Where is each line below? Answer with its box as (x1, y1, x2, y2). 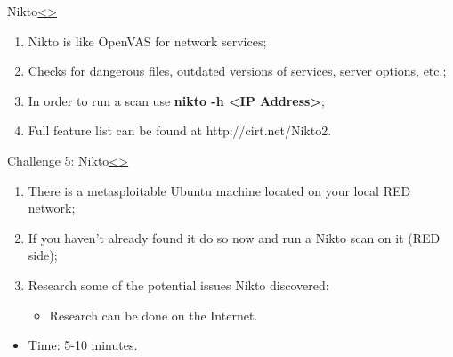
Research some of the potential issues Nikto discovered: (28, 275, 329, 294)
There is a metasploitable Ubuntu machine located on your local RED (28, 181, 411, 199)
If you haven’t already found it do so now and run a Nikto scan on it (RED (28, 228, 441, 247)
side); (28, 246, 58, 264)
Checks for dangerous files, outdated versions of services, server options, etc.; (28, 61, 447, 80)
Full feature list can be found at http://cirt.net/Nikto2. (28, 121, 332, 140)
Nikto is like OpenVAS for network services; (28, 31, 267, 50)
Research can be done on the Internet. (49, 305, 258, 324)
